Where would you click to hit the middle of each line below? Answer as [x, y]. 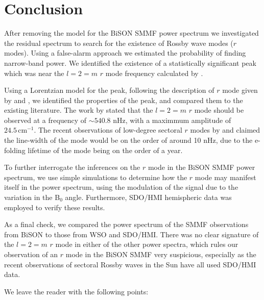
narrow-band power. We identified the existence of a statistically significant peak [130, 62]
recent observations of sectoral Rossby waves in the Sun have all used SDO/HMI [130, 264]
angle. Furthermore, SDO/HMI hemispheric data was [148, 197]
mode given [240, 90]
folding [15, 150]
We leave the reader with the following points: [76, 291]
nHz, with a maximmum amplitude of [172, 120]
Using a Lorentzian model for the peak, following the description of [109, 90]
